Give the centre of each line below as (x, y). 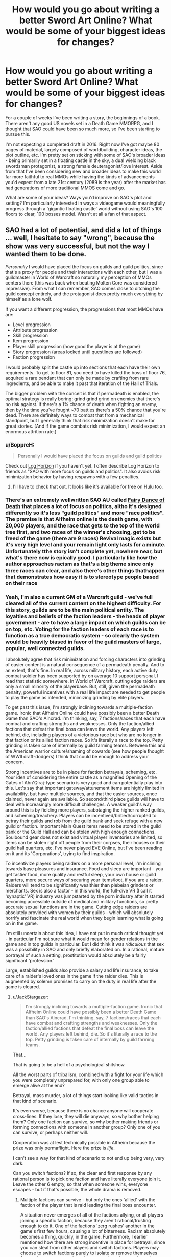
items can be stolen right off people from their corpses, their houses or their (85, 843)
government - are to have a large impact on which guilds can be (86, 622)
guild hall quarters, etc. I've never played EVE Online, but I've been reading (84, 848)
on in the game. (22, 923)
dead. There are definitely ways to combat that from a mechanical (75, 415)
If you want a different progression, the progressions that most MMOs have (84, 309)
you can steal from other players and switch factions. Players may (90, 1248)
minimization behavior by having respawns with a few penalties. (72, 477)
